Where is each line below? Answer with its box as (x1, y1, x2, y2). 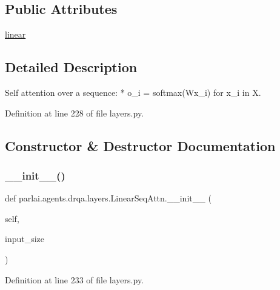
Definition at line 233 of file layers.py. (5, 273, 144, 286)
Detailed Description (5, 58, 138, 76)
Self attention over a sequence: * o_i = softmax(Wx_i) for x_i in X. (5, 86, 261, 98)
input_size (5, 232, 45, 245)
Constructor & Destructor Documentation (5, 136, 276, 155)
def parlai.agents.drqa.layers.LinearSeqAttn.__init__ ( (5, 192, 212, 204)
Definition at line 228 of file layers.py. (5, 106, 144, 119)
